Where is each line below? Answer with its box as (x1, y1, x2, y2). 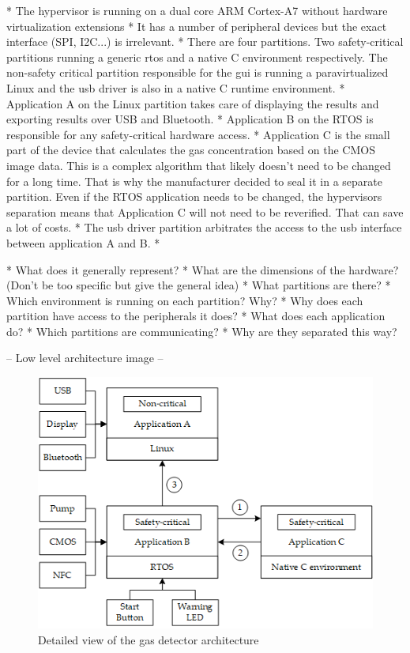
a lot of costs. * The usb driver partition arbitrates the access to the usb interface (6, 219, 402, 236)
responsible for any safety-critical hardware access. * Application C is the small (6, 126, 390, 142)
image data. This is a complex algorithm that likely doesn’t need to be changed (6, 157, 391, 173)
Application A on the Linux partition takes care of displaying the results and (6, 95, 379, 111)
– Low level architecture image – (6, 349, 164, 366)
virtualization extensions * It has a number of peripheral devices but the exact (6, 17, 387, 34)
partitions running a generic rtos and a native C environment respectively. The (6, 48, 388, 65)
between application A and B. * (6, 234, 160, 251)
